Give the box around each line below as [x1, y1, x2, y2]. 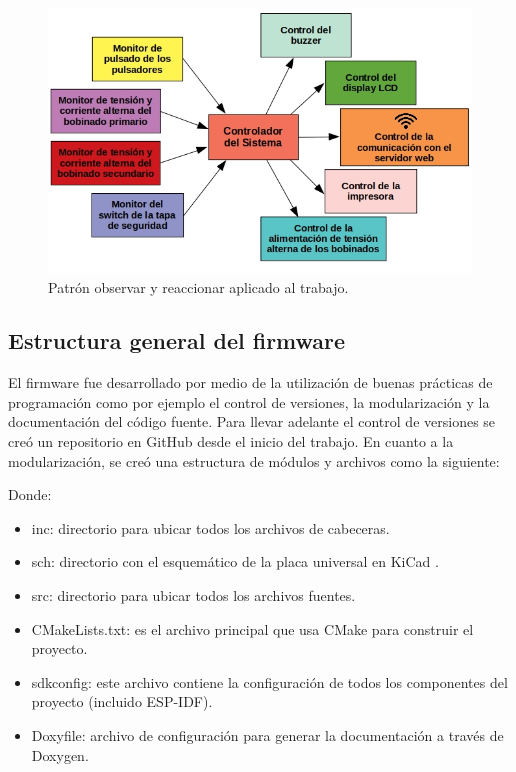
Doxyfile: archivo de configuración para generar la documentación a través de [31, 725, 504, 746]
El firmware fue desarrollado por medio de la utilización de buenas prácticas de [8, 372, 493, 393]
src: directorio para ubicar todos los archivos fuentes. [31, 585, 356, 606]
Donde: [8, 484, 52, 505]
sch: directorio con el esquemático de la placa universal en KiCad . [31, 551, 439, 572]
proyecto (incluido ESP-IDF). [31, 691, 213, 712]
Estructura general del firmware [8, 325, 346, 356]
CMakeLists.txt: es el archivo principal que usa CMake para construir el [31, 618, 474, 639]
